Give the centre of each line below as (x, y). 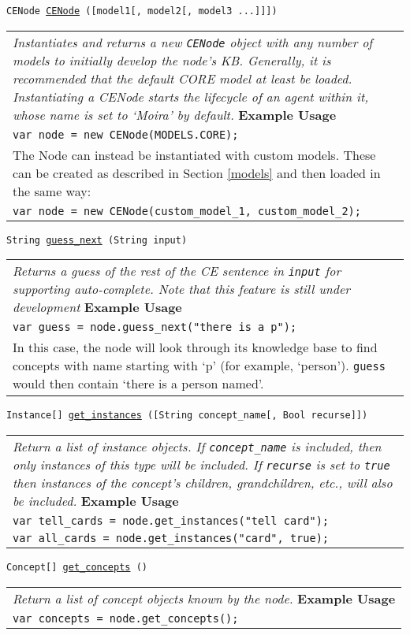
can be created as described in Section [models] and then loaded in (197, 173)
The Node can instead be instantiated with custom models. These (194, 154)
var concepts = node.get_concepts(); (126, 618)
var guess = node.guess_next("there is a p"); (155, 327)
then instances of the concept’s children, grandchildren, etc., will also (203, 482)
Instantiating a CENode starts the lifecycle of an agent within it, (191, 96)
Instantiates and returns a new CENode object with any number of (193, 42)
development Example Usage (97, 307)
